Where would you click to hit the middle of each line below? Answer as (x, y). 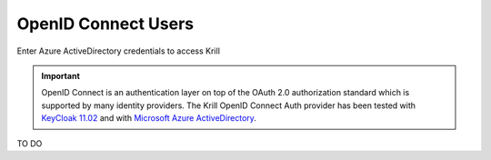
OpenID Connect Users (105, 24)
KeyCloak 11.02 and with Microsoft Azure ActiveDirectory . (149, 118)
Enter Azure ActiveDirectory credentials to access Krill (118, 51)
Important (61, 75)
